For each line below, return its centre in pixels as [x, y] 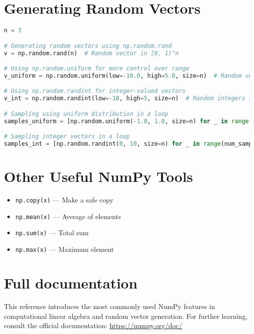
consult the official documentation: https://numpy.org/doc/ [93, 325]
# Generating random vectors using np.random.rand [88, 46]
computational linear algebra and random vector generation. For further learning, [126, 316]
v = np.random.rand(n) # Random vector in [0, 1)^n [91, 53]
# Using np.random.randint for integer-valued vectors [95, 91]
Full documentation [71, 282]
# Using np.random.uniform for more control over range [97, 69]
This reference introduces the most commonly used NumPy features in [109, 306]
